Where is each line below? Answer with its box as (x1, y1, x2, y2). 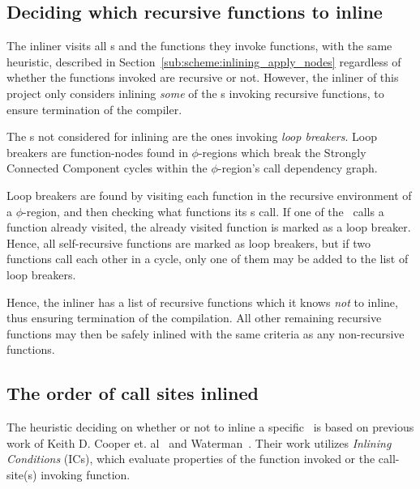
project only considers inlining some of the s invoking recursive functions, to (6, 84, 384, 101)
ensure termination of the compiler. (6, 100, 182, 117)
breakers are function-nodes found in (6, 143, 188, 160)
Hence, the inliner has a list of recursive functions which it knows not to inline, (6, 293, 398, 310)
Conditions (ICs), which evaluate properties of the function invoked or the (6, 450, 375, 467)
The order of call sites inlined (6, 381, 259, 406)
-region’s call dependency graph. (217, 159, 378, 176)
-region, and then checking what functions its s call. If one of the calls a (23, 202, 384, 219)
